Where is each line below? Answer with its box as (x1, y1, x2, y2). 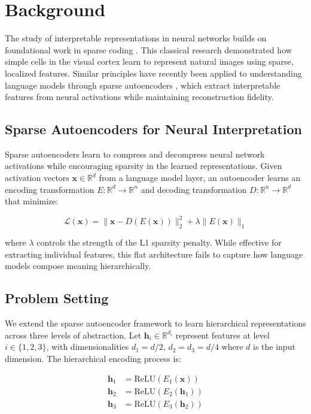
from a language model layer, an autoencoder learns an (99, 171, 301, 184)
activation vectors (5, 171, 69, 184)
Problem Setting (5, 289, 109, 307)
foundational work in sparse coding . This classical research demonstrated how (5, 43, 292, 56)
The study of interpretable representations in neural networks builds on (5, 32, 267, 44)
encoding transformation (5, 183, 94, 195)
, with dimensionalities (46, 340, 129, 353)
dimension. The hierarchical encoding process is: (5, 352, 181, 364)
